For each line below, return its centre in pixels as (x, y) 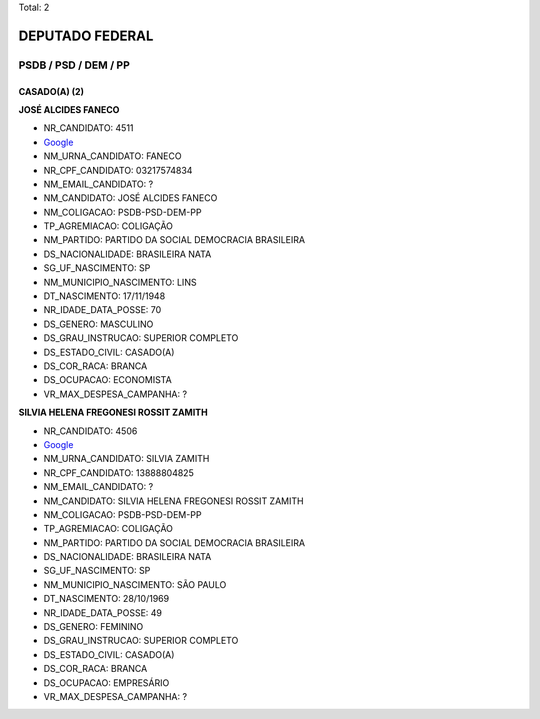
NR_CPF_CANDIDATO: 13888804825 (118, 472)
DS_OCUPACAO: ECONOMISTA (107, 380)
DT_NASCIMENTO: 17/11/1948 (104, 296)
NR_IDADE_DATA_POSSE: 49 (103, 612)
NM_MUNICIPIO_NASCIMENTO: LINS (120, 282)
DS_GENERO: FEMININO (93, 627)
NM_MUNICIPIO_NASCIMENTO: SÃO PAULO (135, 584)
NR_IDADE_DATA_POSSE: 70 (102, 310)
